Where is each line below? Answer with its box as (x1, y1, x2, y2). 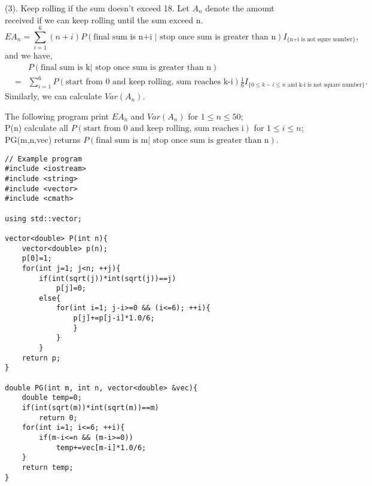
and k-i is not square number (287, 81, 362, 88)
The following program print (5, 109, 109, 122)
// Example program (5, 154, 82, 163)
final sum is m (96, 136, 148, 145)
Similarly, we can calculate (5, 90, 102, 102)
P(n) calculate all (5, 121, 68, 134)
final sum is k (41, 63, 90, 72)
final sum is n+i (93, 32, 153, 41)
